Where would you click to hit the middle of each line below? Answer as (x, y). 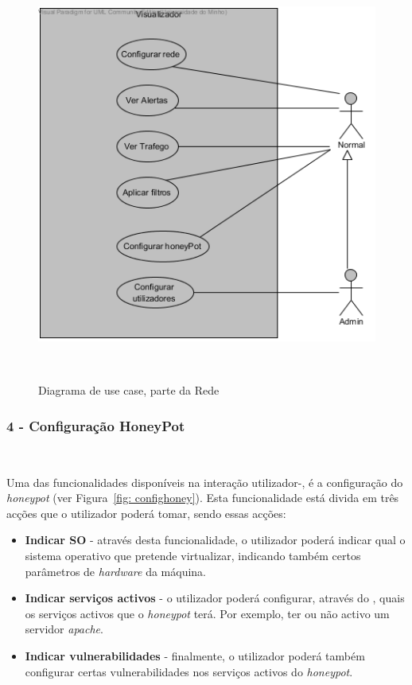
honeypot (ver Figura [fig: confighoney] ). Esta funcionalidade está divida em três (203, 498)
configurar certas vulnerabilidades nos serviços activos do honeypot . (189, 671)
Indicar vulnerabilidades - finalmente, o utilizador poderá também (195, 656)
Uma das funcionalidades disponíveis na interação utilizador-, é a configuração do (205, 482)
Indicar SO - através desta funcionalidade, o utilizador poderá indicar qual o (215, 540)
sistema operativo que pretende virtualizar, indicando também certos (193, 556)
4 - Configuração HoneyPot (96, 425)
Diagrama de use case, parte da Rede (129, 390)
